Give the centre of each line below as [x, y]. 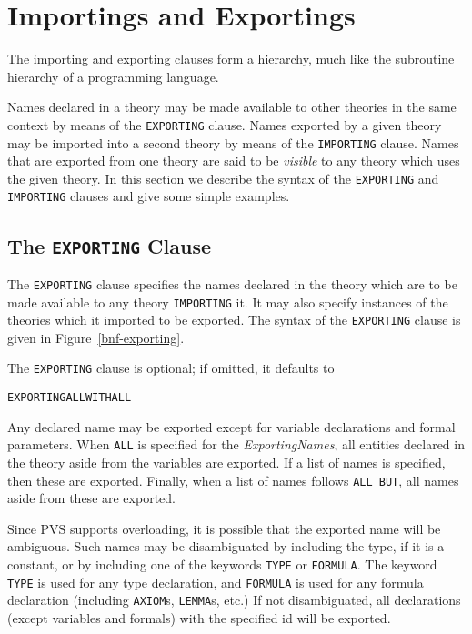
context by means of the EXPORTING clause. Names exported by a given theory [225, 124]
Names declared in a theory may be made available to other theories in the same [232, 107]
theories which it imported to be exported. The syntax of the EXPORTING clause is [234, 320]
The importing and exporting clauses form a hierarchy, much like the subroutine [231, 59]
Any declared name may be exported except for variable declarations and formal [231, 426]
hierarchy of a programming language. [113, 76]
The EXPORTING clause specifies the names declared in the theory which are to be [232, 283]
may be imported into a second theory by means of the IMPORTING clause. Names [233, 142]
